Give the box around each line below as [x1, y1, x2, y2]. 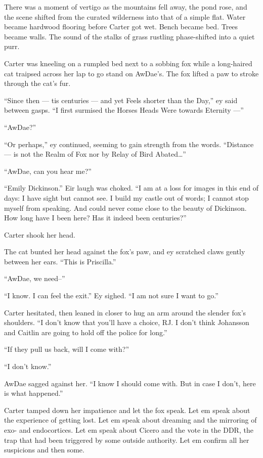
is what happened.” [4, 388, 63, 398]
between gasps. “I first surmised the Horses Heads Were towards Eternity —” [4, 105, 244, 115]
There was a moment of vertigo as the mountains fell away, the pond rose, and [4, 2, 247, 12]
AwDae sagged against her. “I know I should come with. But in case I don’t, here [4, 378, 256, 388]
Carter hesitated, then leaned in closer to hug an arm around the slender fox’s [4, 307, 246, 317]
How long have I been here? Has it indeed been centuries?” [4, 212, 187, 223]
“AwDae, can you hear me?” [4, 165, 92, 176]
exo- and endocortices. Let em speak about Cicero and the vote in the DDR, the [4, 425, 253, 435]
